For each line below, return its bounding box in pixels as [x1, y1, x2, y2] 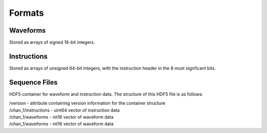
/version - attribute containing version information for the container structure [9, 100, 166, 106]
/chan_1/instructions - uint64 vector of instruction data [9, 107, 120, 113]
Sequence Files [9, 78, 58, 87]
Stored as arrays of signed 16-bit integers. [9, 40, 95, 45]
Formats [9, 7, 44, 18]
